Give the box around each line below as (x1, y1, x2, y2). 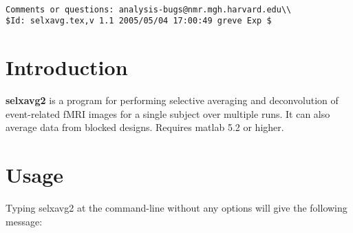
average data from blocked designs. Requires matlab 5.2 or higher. (6, 120, 284, 134)
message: (6, 214, 43, 228)
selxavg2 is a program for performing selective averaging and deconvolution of (6, 93, 339, 108)
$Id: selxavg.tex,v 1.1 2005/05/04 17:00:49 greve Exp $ (6, 16, 272, 26)
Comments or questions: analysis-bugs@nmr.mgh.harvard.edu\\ (6, 4, 292, 14)
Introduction (6, 53, 128, 81)
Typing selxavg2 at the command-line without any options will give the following (6, 200, 347, 214)
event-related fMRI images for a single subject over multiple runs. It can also (6, 106, 330, 121)
